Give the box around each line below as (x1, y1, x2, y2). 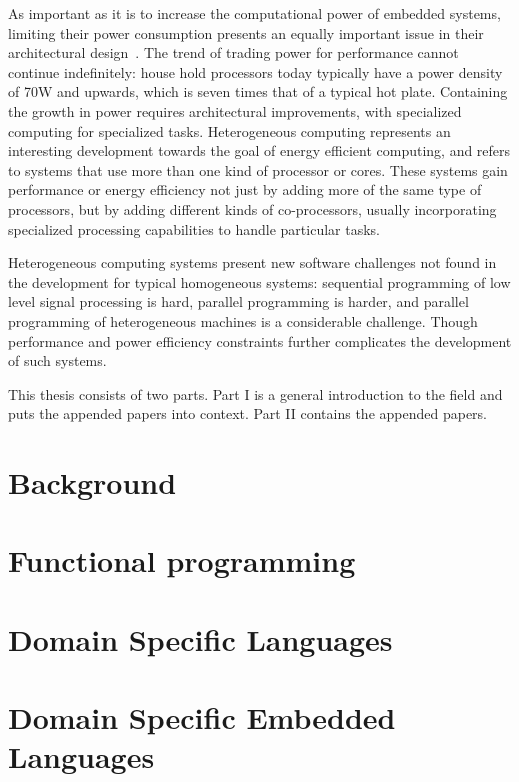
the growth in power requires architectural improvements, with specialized (8, 100, 462, 121)
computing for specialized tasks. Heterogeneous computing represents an (8, 120, 451, 141)
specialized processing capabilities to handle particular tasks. (8, 218, 380, 239)
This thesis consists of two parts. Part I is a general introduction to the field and (8, 383, 503, 404)
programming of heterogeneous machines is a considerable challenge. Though (8, 310, 478, 331)
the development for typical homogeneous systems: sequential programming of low (8, 271, 511, 292)
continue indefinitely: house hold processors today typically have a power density (8, 61, 503, 82)
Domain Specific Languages (8, 618, 393, 659)
